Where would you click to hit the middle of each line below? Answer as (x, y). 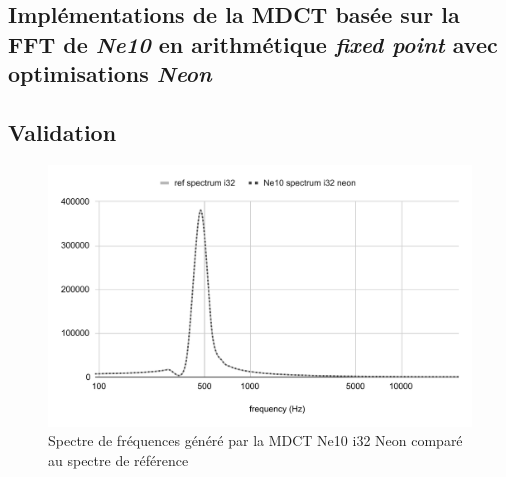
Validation (62, 131)
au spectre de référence (118, 460)
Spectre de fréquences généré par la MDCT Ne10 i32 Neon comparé (255, 440)
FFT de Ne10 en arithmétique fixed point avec (253, 43)
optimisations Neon (110, 73)
